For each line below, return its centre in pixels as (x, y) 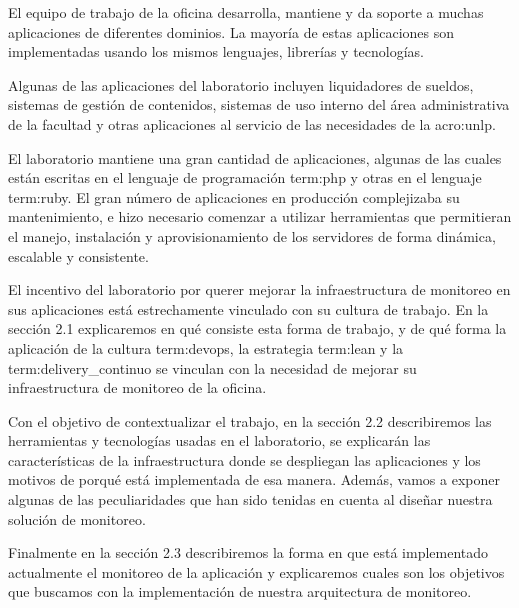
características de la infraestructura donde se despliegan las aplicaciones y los (244, 459)
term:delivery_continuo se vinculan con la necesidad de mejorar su (212, 367)
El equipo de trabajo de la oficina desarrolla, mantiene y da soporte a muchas (246, 12)
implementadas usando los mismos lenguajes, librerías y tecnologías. (216, 51)
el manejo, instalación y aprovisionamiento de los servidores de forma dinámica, (252, 235)
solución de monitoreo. (77, 518)
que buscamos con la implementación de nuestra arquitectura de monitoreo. (240, 591)
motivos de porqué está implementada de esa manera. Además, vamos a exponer (254, 479)
